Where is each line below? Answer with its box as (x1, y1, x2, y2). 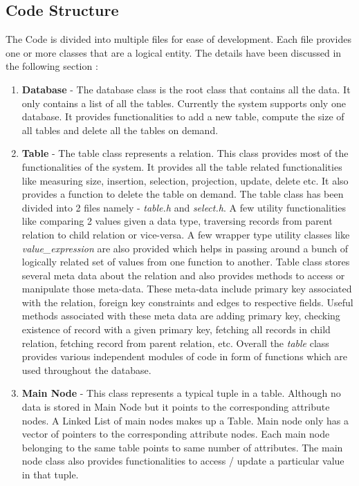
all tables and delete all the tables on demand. (21, 122, 219, 137)
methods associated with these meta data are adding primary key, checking (21, 308, 340, 323)
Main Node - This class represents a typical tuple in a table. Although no (21, 386, 341, 400)
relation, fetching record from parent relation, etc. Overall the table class (21, 335, 329, 350)
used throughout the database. (21, 362, 151, 377)
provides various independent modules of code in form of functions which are (21, 349, 348, 364)
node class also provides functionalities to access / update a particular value (21, 454, 344, 468)
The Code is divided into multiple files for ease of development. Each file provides (6, 32, 351, 46)
